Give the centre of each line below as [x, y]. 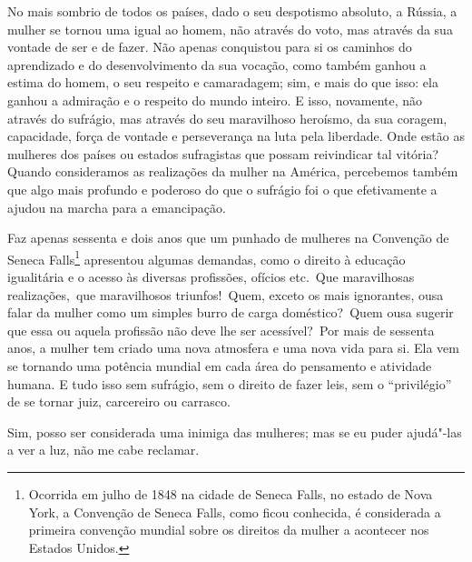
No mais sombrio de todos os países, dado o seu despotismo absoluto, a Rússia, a [232, 11]
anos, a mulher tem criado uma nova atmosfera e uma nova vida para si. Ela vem [233, 348]
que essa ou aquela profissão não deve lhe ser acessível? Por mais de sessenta [221, 330]
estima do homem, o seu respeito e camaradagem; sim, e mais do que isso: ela [223, 82]
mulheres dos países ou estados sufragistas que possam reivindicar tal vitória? [223, 153]
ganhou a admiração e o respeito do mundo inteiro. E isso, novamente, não [215, 100]
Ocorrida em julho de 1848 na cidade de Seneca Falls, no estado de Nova [231, 493]
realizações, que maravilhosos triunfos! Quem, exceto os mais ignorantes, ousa [226, 294]
